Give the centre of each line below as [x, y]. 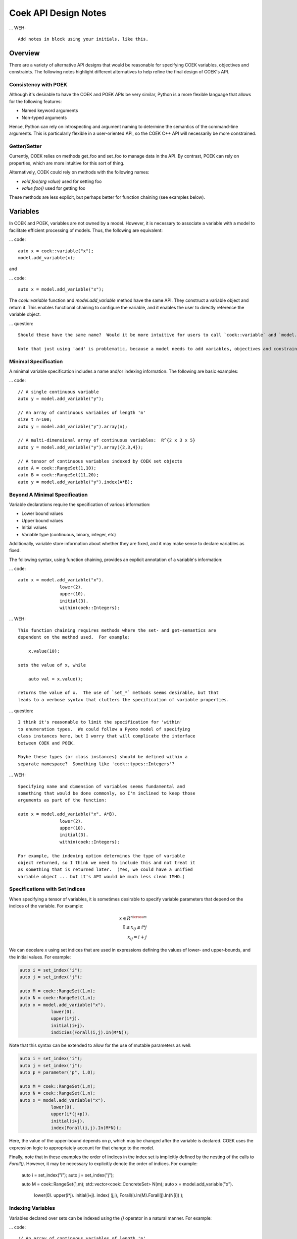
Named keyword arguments [50, 111]
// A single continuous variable [58, 392]
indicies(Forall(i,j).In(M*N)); [90, 1033]
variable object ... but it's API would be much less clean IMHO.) [101, 876]
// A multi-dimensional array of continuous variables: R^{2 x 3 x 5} [107, 440]
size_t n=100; [35, 420]
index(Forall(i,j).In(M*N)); [86, 1128]
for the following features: [35, 101]
